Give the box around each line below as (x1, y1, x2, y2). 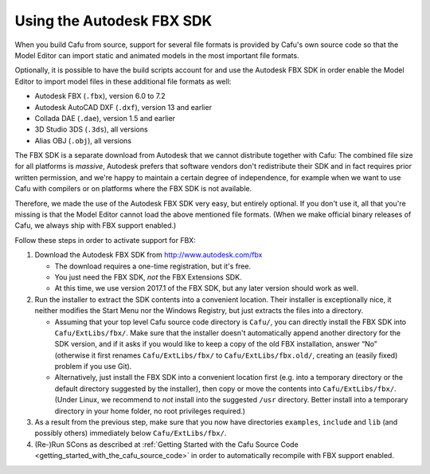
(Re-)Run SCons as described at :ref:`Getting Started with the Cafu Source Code (34, 439, 299, 449)
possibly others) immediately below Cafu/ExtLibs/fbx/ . (34, 429, 227, 438)
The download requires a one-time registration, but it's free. (54, 261, 251, 271)
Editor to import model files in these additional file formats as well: (14, 76, 232, 86)
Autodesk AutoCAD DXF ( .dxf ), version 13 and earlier (34, 102, 213, 112)
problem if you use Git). (54, 362, 132, 371)
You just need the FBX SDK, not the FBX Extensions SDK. (54, 272, 242, 282)
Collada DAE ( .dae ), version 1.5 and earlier (34, 113, 175, 123)
